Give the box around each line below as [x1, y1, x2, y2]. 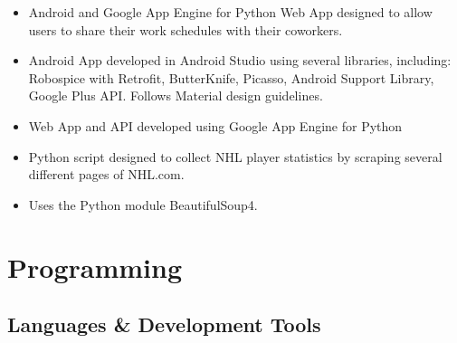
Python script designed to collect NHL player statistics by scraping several [28, 147, 443, 166]
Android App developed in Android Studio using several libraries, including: [28, 51, 452, 70]
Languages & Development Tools [7, 310, 321, 338]
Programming [7, 248, 182, 285]
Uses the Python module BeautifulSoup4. [28, 195, 258, 214]
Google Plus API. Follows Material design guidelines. [28, 86, 323, 105]
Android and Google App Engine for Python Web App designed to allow [28, 3, 433, 21]
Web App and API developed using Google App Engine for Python [28, 116, 403, 135]
